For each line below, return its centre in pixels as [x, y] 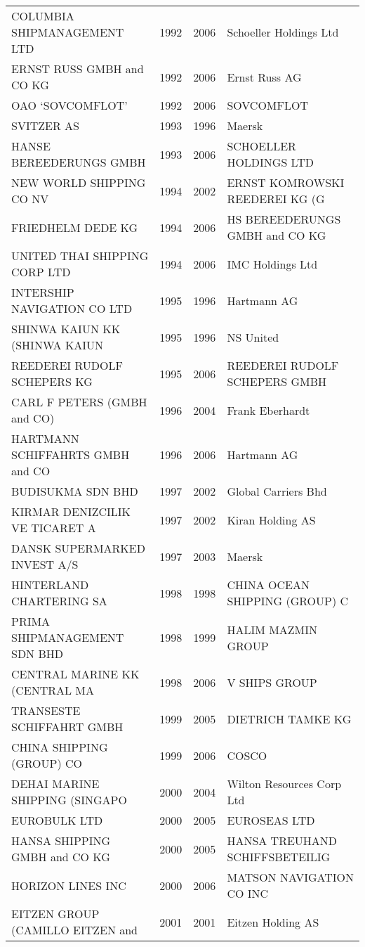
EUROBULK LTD [57, 820]
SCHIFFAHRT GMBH [67, 727]
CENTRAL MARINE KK [75, 674]
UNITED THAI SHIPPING [80, 256]
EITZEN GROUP [55, 914]
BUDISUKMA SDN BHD [75, 491]
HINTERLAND [50, 585]
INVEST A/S [45, 564]
